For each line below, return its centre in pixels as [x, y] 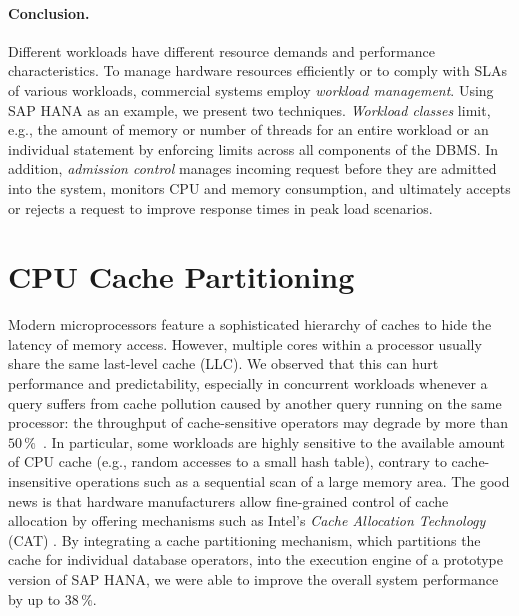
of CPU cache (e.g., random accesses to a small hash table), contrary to [227, 461]
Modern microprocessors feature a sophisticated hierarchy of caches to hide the [250, 324]
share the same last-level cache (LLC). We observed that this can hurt [223, 363]
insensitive [40, 481]
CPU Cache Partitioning [181, 276]
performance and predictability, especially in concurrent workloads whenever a [248, 383]
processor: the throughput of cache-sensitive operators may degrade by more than [258, 422]
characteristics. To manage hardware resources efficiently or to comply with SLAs [257, 70]
